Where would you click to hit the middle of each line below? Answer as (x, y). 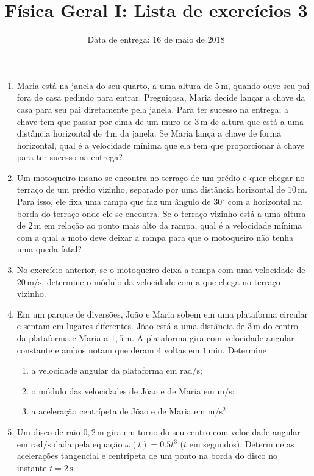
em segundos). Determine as (242, 443)
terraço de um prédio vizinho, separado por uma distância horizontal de (151, 189)
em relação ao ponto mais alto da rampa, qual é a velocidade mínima (173, 225)
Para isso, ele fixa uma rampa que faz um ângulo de (114, 201)
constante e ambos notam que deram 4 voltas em (108, 350)
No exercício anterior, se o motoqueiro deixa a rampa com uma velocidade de (161, 270)
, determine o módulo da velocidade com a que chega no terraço (161, 281)
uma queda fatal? (49, 249)
